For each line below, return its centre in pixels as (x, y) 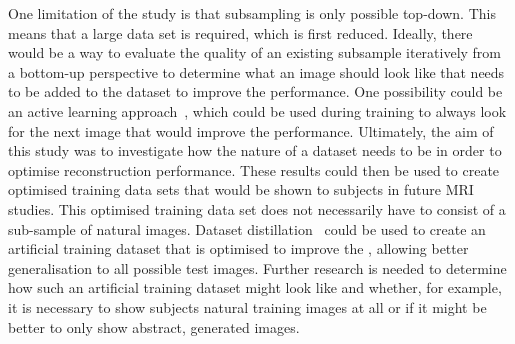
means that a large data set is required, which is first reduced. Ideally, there (240, 32)
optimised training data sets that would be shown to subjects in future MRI (241, 189)
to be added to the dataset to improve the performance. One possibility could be (255, 91)
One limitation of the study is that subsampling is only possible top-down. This (252, 13)
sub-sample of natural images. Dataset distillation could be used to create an (247, 228)
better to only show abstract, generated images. (154, 326)
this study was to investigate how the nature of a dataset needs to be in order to (255, 150)
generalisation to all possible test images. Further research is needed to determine (257, 267)
